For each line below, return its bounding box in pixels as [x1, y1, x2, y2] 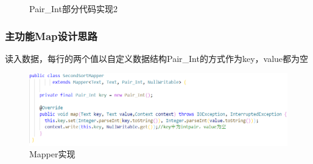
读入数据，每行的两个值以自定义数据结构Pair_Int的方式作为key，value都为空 [5, 52, 309, 64]
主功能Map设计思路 [5, 28, 97, 43]
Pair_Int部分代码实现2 [29, 2, 118, 15]
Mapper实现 [29, 148, 76, 160]
